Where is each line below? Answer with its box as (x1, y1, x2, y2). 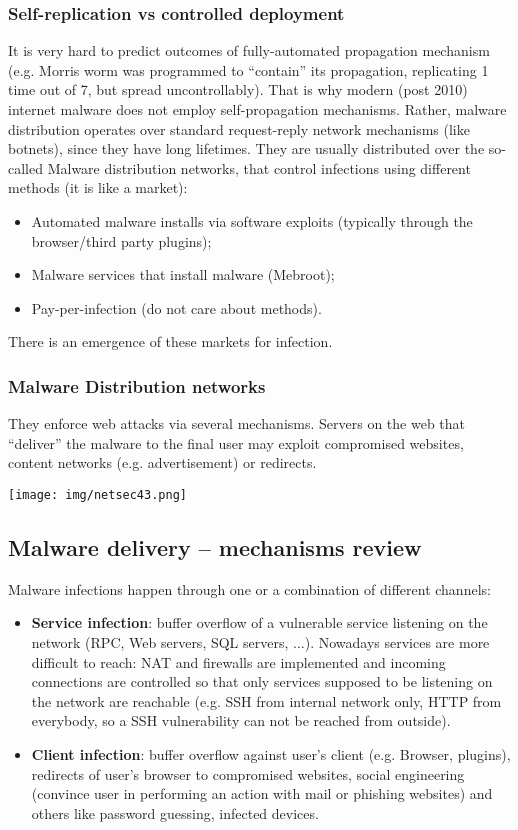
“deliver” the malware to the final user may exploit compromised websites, (8, 432, 464, 453)
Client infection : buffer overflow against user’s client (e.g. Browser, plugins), (31, 743, 511, 764)
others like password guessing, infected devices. (31, 802, 319, 823)
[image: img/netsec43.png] (8, 487, 187, 502)
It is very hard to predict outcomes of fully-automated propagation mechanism (8, 40, 490, 61)
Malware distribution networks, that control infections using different (47, 157, 471, 178)
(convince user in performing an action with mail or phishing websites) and (31, 783, 493, 804)
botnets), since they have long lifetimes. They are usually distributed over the (8, 138, 485, 159)
